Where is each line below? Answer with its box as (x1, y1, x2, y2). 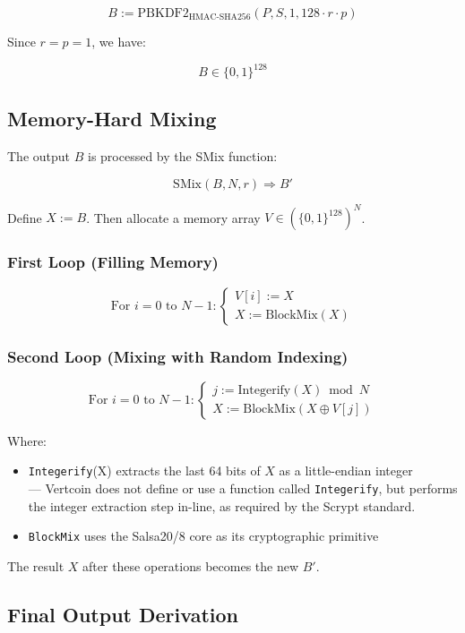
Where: (7, 431, 47, 449)
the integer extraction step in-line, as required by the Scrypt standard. (28, 496, 416, 515)
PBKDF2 (137, 7, 189, 20)
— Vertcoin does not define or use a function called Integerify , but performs (28, 479, 458, 498)
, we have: (91, 32, 146, 50)
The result (7, 556, 65, 575)
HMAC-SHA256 (188, 13, 251, 22)
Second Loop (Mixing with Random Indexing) (7, 345, 349, 367)
